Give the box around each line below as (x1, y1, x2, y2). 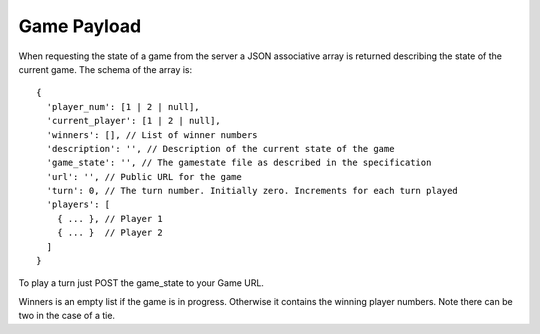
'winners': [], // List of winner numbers (46, 129, 259, 140)
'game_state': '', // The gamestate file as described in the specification (46, 157, 432, 169)
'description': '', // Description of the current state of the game (46, 143, 395, 154)
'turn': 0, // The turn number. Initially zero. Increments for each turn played (46, 185, 459, 197)
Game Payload (18, 15, 142, 37)
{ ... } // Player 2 (56, 227, 164, 239)
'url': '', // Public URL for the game (46, 171, 242, 182)
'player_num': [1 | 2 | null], (46, 101, 200, 112)
